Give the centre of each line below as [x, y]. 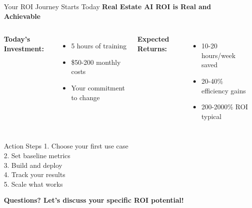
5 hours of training [99, 46]
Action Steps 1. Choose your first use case [66, 146]
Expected [153, 39]
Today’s [17, 39]
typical [211, 116]
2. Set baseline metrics [37, 155]
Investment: [24, 48]
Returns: [152, 48]
